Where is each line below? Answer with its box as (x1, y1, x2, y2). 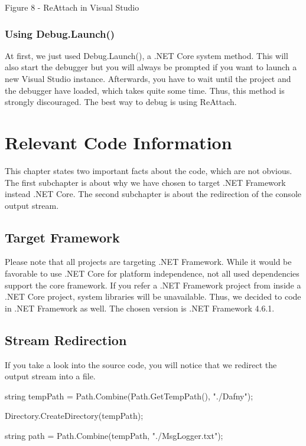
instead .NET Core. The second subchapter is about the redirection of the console (5, 188, 301, 200)
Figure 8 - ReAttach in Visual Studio (5, 1, 139, 13)
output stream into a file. (5, 370, 96, 382)
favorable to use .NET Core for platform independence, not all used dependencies (5, 267, 300, 280)
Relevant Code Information (5, 130, 232, 154)
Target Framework (5, 228, 120, 246)
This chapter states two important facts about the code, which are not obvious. (5, 164, 292, 176)
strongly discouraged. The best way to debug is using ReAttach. (5, 96, 237, 108)
